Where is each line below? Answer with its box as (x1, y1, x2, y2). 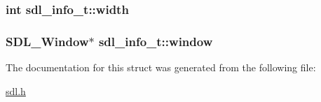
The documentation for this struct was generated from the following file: (6, 60, 316, 75)
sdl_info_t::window (98, 32, 213, 50)
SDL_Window (6, 32, 89, 50)
